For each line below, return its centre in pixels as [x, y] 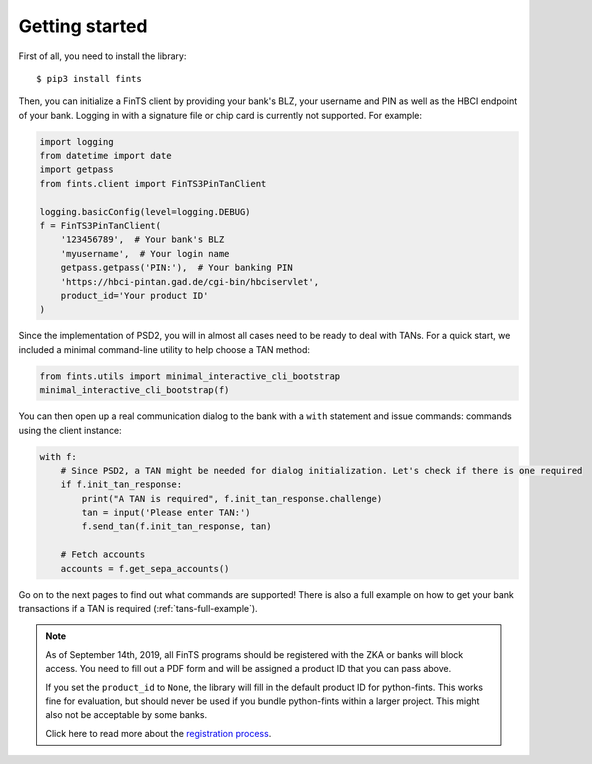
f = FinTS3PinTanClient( [100, 226]
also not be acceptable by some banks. [126, 715]
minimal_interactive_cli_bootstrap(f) [134, 390]
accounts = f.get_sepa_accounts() [145, 568]
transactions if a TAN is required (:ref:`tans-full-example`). [138, 608]
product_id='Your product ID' [134, 295]
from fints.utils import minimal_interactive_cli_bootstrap [190, 376]
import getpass [76, 169]
